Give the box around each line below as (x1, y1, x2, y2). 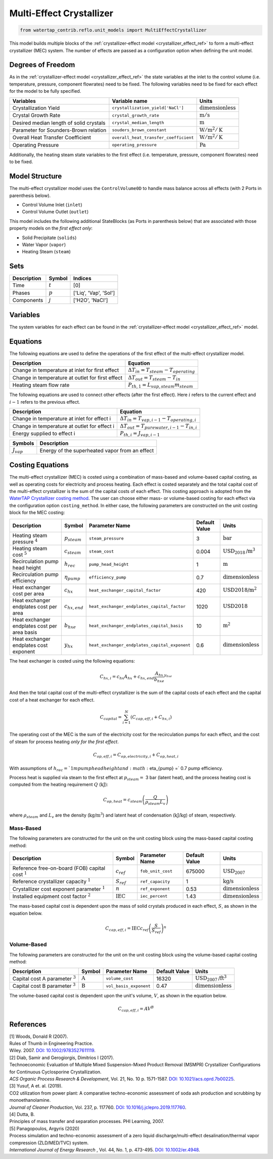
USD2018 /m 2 (222, 586, 257, 594)
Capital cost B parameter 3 (12, 982, 76, 989)
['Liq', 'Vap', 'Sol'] (73, 289, 115, 296)
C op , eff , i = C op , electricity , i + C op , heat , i (93, 752, 179, 759)
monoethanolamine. (9, 1097, 51, 1103)
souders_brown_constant (112, 127, 167, 133)
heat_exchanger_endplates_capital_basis (88, 623, 184, 629)
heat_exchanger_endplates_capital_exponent (88, 642, 191, 648)
